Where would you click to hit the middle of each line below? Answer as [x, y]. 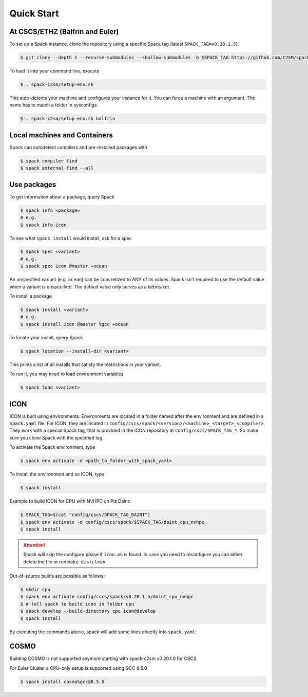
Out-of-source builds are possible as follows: [57, 576]
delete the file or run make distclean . [65, 562]
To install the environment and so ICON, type [57, 474]
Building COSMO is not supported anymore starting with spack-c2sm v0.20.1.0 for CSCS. [104, 658]
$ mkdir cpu [35, 590]
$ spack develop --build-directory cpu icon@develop [88, 611]
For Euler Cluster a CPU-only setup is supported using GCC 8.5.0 [78, 668]
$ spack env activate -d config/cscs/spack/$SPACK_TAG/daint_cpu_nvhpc [112, 522]
